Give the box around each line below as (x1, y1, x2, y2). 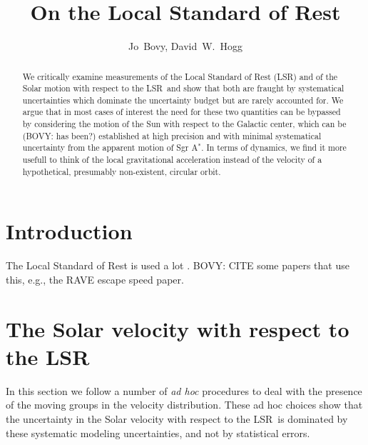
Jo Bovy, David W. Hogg (128, 39, 243, 54)
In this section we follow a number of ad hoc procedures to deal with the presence (6, 383, 362, 398)
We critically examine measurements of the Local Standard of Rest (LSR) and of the (22, 70, 338, 82)
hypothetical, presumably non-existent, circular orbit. (22, 165, 221, 177)
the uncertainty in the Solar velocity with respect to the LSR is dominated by (6, 411, 348, 426)
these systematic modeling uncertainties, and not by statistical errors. (6, 425, 310, 440)
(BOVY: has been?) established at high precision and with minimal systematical (22, 129, 322, 141)
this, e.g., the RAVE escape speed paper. (6, 271, 184, 286)
